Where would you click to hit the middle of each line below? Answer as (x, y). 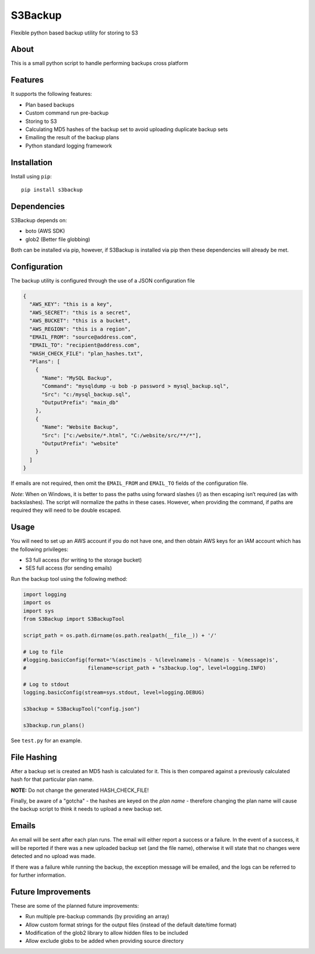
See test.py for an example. (46, 741)
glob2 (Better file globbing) (58, 239)
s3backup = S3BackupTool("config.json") (81, 709)
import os (37, 603)
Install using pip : (31, 176)
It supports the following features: (52, 94)
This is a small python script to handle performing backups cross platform (100, 63)
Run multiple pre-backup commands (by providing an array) (97, 917)
